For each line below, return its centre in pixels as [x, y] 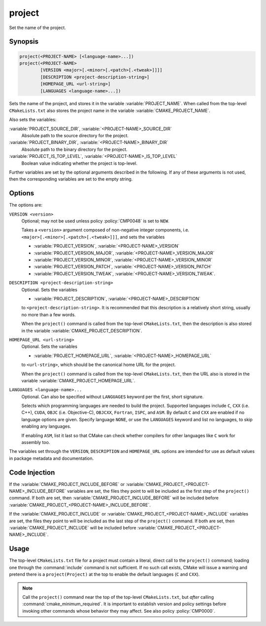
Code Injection [32, 472]
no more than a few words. [49, 314]
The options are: [26, 205]
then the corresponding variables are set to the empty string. [71, 179]
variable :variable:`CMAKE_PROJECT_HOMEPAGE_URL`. [78, 380]
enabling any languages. [46, 426]
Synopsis [24, 42]
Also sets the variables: [33, 120]
